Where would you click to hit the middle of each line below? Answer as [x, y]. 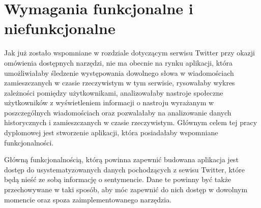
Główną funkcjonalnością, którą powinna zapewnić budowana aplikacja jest [121, 159]
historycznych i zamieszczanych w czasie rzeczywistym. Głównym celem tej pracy [131, 122]
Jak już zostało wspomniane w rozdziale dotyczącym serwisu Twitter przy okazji [129, 53]
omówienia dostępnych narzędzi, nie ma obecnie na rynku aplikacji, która [118, 62]
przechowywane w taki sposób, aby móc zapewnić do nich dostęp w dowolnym [126, 189]
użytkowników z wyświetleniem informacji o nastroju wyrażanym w [109, 102]
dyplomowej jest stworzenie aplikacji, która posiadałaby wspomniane [111, 132]
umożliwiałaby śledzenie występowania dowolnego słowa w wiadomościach [119, 72]
